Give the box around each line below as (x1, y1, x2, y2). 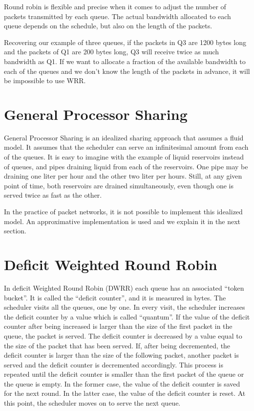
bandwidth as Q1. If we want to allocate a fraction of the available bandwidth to (4, 56, 246, 66)
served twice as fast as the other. (4, 190, 102, 200)
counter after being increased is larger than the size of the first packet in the (4, 321, 233, 331)
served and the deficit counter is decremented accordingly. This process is (4, 359, 224, 369)
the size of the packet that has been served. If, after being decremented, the (4, 340, 231, 350)
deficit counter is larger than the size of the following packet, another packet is (4, 350, 239, 360)
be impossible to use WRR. (4, 75, 86, 86)
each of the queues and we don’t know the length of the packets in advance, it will (4, 66, 250, 76)
